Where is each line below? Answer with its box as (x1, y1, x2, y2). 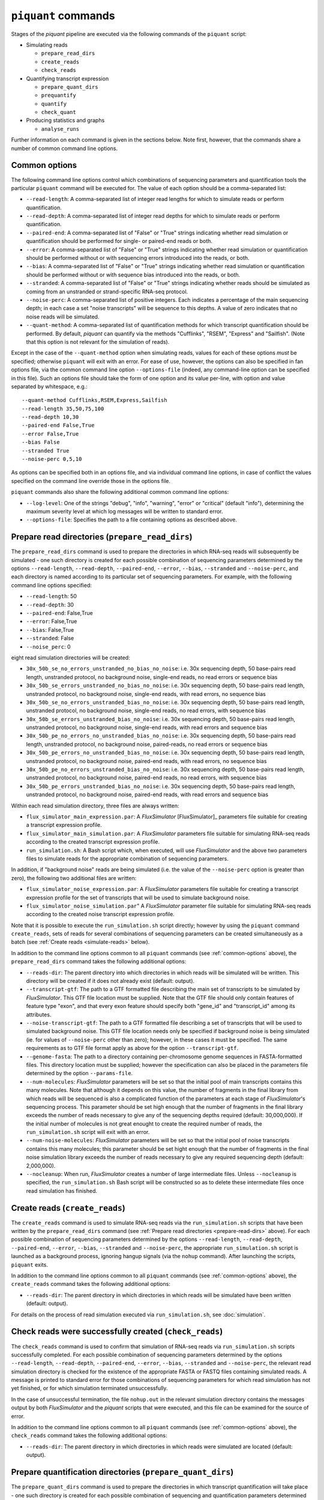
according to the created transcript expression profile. (26, 838, 160, 845)
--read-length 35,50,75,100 (22, 405, 104, 412)
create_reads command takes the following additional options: (11, 1280, 170, 1288)
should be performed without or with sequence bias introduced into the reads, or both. (26, 271, 241, 278)
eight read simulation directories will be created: (11, 654, 130, 661)
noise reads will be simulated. (26, 313, 100, 320)
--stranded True (22, 447, 70, 454)
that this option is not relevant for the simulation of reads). (26, 338, 170, 345)
